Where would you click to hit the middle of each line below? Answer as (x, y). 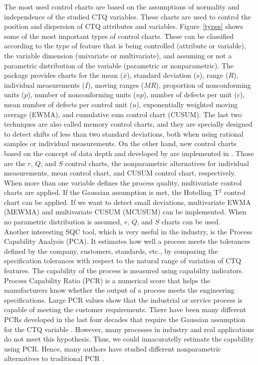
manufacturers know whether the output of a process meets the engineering (119, 290)
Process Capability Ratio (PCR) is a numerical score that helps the (107, 280)
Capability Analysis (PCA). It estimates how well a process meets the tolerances (127, 241)
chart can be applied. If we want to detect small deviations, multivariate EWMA (128, 202)
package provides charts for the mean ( (64, 75)
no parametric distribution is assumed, (63, 222)
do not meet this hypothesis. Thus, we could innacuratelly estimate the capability (129, 339)
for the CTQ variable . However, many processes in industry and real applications (129, 329)
